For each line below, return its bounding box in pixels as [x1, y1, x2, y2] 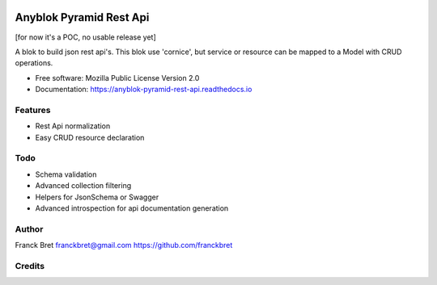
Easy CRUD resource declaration [35, 132, 145, 142]
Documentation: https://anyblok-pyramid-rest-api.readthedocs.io [35, 85, 252, 94]
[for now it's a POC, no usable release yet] [15, 32, 157, 42]
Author [15, 223, 44, 234]
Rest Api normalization [35, 121, 111, 131]
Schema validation [35, 170, 97, 179]
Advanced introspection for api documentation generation [35, 203, 229, 213]
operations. [15, 58, 53, 68]
